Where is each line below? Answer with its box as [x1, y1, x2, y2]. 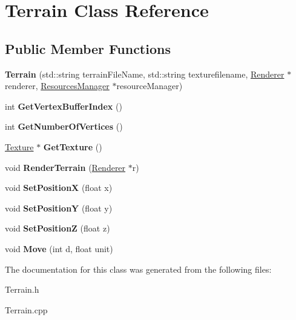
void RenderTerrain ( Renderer [5, 161, 126, 173]
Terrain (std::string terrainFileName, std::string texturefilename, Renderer [5, 67, 284, 80]
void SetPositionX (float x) [5, 181, 113, 194]
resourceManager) [116, 79, 183, 92]
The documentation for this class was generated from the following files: [5, 262, 272, 275]
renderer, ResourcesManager [5, 79, 110, 92]
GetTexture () [43, 140, 102, 153]
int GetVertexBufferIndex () [5, 99, 122, 112]
